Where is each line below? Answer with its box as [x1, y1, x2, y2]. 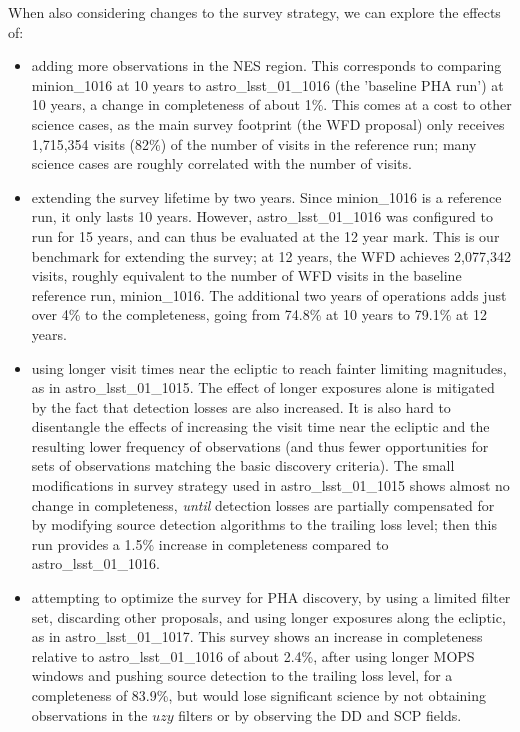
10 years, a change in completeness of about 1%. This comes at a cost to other [31, 94, 512, 115]
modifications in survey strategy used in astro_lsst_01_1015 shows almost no [31, 475, 510, 496]
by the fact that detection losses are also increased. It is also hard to [31, 396, 451, 417]
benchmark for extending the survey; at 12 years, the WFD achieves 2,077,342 [31, 245, 511, 266]
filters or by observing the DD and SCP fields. [178, 704, 462, 725]
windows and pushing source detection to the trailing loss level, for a [31, 665, 453, 686]
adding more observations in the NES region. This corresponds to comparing [31, 55, 502, 76]
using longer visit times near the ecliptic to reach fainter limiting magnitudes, [31, 357, 507, 378]
